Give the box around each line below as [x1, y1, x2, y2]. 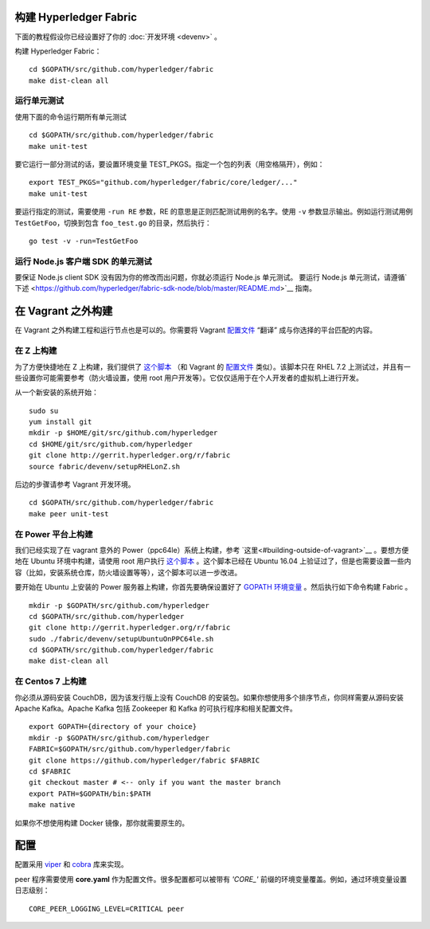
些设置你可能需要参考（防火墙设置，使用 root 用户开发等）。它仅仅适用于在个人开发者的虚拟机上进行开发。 [14, 373, 364, 382]
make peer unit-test [29, 509, 109, 518]
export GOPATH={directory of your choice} [29, 722, 197, 731]
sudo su [29, 406, 59, 415]
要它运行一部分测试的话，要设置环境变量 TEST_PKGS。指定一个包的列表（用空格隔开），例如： [14, 159, 325, 169]
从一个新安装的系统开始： [14, 387, 99, 398]
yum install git [29, 417, 92, 426]
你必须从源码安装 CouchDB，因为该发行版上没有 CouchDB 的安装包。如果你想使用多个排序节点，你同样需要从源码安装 [14, 692, 404, 702]
